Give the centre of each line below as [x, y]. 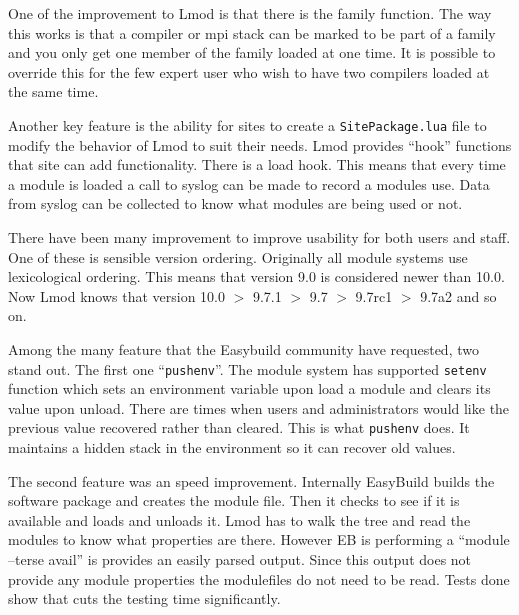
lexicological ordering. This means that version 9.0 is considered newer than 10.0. [256, 276]
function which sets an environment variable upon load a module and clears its [249, 388]
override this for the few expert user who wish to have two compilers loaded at [249, 71]
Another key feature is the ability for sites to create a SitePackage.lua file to [247, 124]
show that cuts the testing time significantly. [144, 598]
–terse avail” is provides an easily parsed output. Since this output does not [240, 559]
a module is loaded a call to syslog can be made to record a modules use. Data [249, 183]
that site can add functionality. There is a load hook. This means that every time [257, 164]
